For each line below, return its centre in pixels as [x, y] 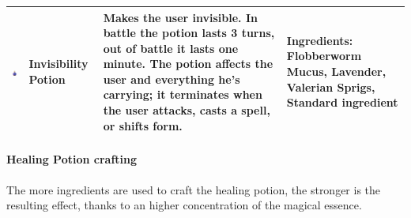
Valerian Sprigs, [331, 86]
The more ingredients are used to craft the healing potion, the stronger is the [194, 189]
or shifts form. [143, 125]
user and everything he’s [172, 79]
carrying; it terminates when [183, 94]
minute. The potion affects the [188, 64]
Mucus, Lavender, [336, 71]
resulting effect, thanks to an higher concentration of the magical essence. [184, 205]
